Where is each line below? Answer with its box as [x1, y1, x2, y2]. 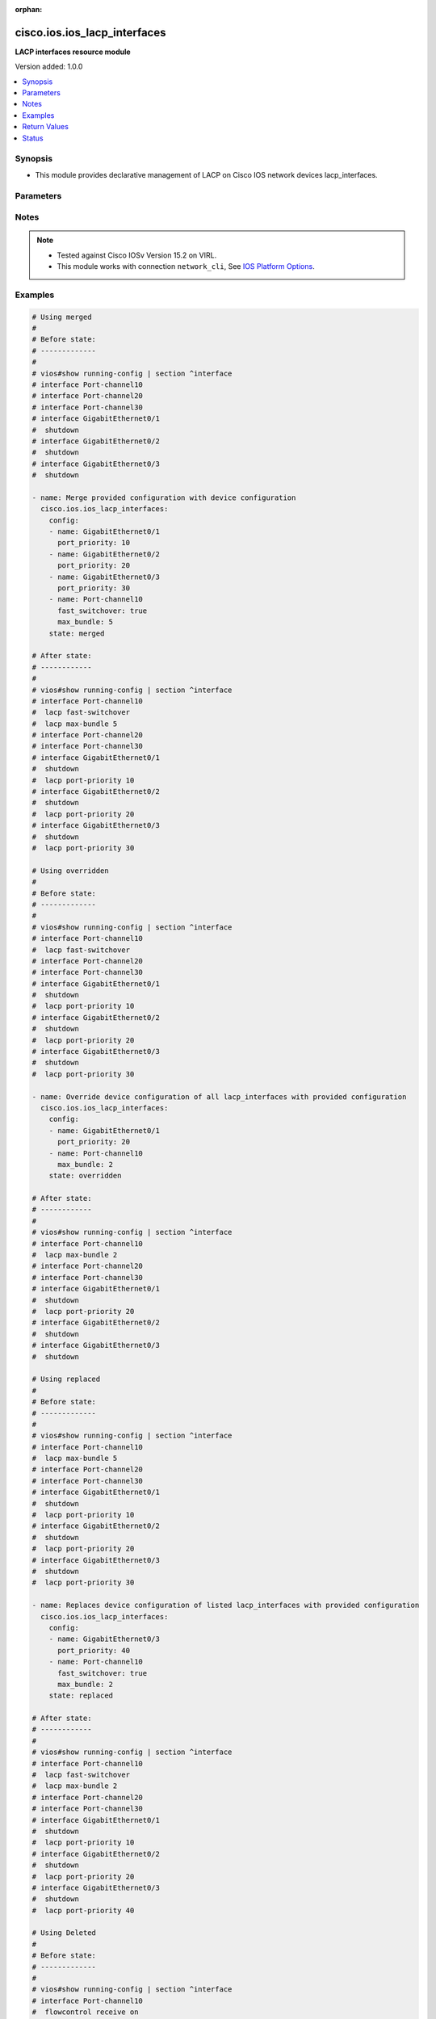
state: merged [48, 628, 105, 638]
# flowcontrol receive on [31, 2008, 139, 2017]
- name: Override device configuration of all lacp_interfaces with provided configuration [31, 1092, 407, 1102]
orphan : [15, 5, 43, 14]
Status [22, 133, 44, 143]
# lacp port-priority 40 [31, 1906, 135, 1915]
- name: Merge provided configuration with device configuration [31, 493, 296, 502]
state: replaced [48, 1691, 113, 1700]
